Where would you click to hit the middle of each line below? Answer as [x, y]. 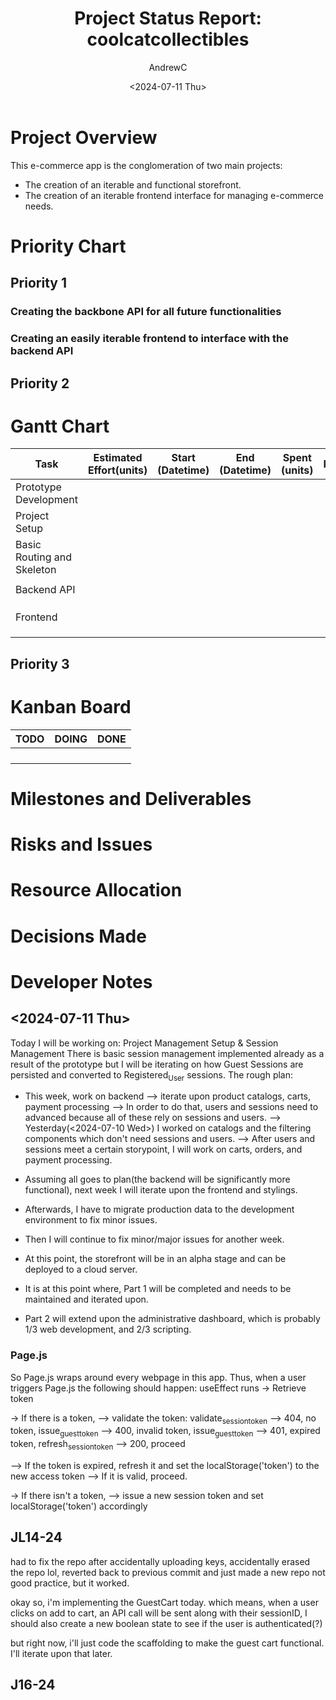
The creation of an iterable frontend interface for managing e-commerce [174, 195]
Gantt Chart [60, 426]
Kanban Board [71, 707]
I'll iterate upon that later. [61, 1653]
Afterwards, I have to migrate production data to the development [159, 1209]
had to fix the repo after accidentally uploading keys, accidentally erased [160, 1561]
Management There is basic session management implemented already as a [167, 1053]
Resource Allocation [96, 890]
